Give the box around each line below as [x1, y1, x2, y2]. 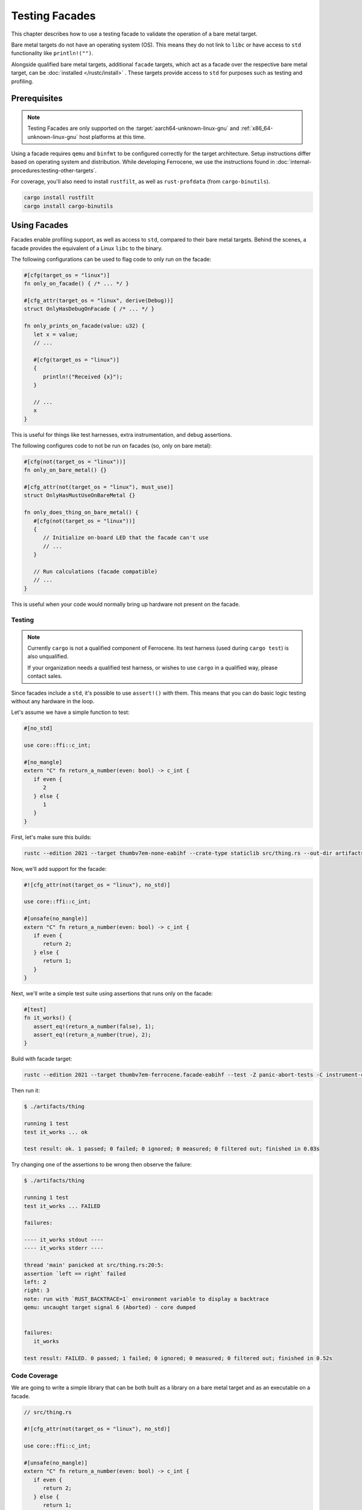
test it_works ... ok [24, 1128, 88, 1136]
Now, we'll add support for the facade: [11, 865, 107, 872]
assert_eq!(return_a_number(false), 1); [33, 1023, 155, 1030]
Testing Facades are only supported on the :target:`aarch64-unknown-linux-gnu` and [27, 124, 240, 132]
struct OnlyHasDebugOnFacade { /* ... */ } [24, 306, 155, 312]
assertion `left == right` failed [24, 1270, 126, 1277]
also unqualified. [27, 653, 69, 660]
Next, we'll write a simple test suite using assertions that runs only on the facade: [11, 989, 214, 997]
